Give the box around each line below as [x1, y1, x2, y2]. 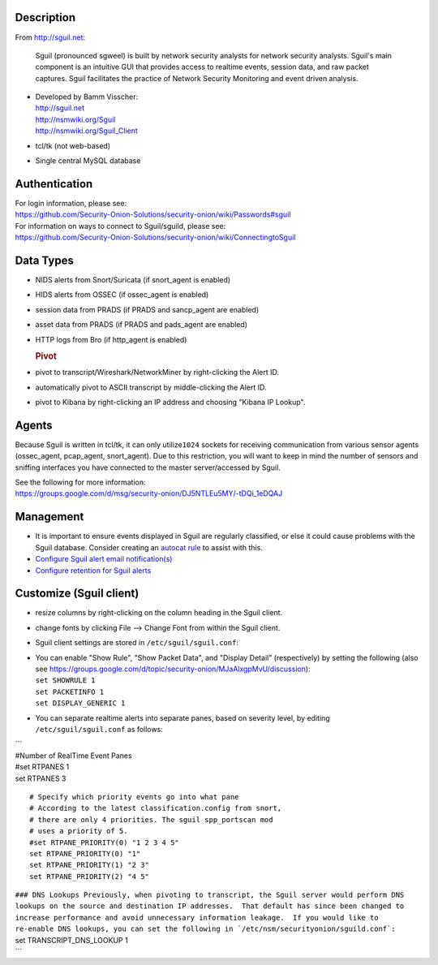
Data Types [15, 253, 75, 267]
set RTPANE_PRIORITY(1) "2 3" [29, 860, 150, 870]
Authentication [15, 177, 93, 191]
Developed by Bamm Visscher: [35, 92, 138, 101]
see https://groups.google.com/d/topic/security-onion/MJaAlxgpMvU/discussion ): [35, 664, 311, 674]
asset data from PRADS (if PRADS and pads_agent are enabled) [35, 320, 247, 330]
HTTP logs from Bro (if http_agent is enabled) [35, 334, 187, 344]
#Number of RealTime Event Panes [15, 751, 133, 760]
